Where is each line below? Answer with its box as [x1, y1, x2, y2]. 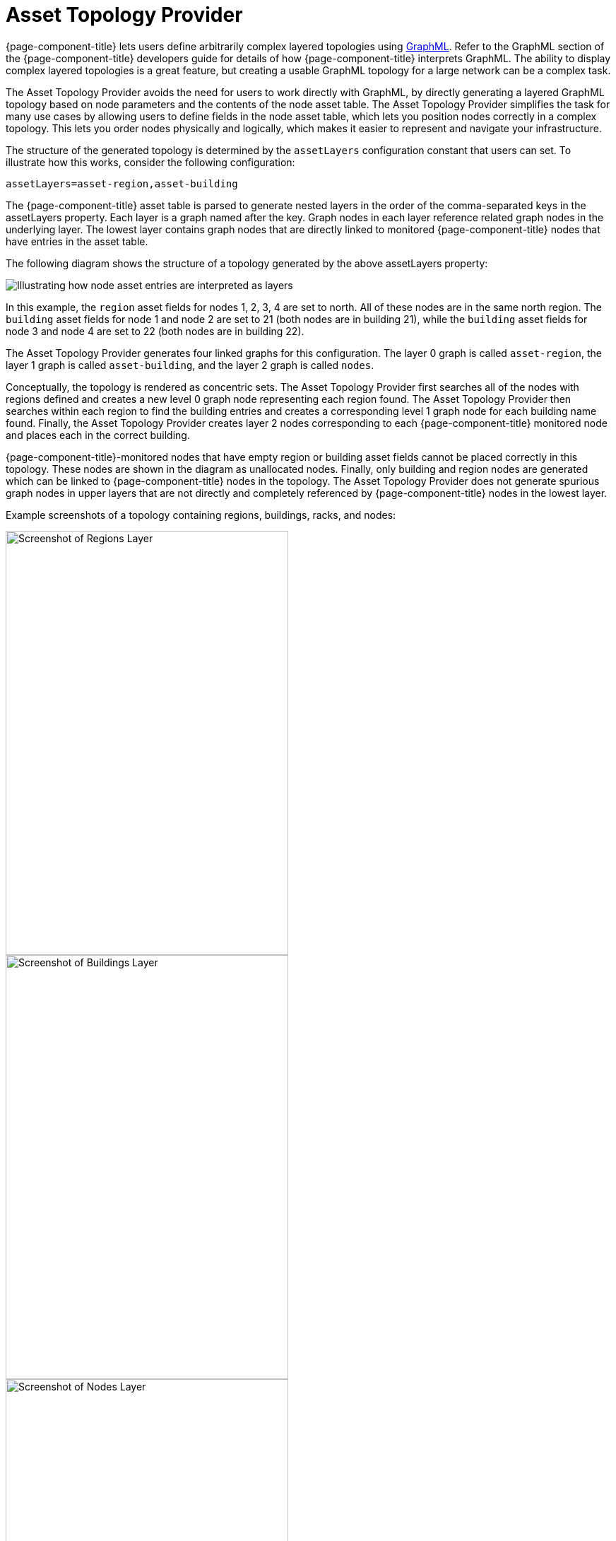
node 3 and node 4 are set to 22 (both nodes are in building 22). [6, 324, 304, 337]
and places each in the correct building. [6, 428, 190, 441]
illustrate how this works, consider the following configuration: [6, 156, 295, 168]
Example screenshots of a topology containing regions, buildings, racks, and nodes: [6, 508, 396, 521]
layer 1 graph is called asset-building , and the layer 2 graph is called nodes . [6, 358, 374, 371]
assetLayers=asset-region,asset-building [6, 177, 238, 189]
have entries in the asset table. [6, 235, 148, 247]
